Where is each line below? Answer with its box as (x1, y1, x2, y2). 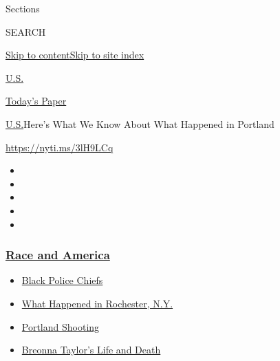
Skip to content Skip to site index (6, 47, 144, 62)
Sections (6, 1, 40, 15)
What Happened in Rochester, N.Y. (21, 296, 173, 310)
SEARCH (6, 24, 46, 39)
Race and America (6, 246, 110, 263)
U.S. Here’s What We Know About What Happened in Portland (6, 116, 274, 131)
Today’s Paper (6, 94, 67, 108)
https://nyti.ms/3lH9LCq (6, 140, 114, 154)
